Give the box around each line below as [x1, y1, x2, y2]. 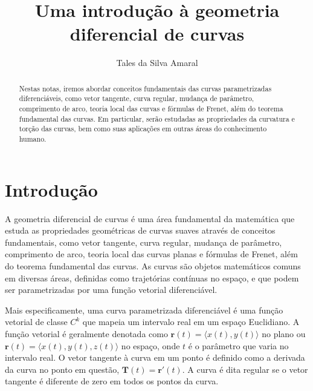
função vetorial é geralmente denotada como [5, 327, 168, 340]
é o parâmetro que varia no [188, 339, 289, 352]
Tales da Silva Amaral [116, 56, 198, 69]
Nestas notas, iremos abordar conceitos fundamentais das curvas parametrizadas [19, 83, 272, 93]
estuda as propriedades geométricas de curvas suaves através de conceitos [5, 224, 276, 237]
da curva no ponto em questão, [5, 363, 120, 375]
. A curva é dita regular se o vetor [182, 363, 308, 375]
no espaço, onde [121, 339, 180, 352]
